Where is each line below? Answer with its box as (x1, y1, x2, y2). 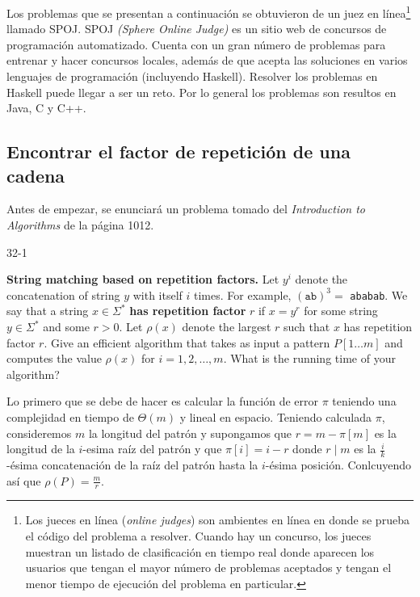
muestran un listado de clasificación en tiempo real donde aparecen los (25, 543, 375, 560)
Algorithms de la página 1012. (6, 217, 154, 233)
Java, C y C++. (6, 99, 86, 116)
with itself (132, 286, 183, 303)
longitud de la (6, 440, 75, 457)
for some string (304, 302, 378, 319)
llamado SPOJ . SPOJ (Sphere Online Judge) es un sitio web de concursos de (6, 20, 387, 37)
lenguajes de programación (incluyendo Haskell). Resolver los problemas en (6, 68, 378, 85)
